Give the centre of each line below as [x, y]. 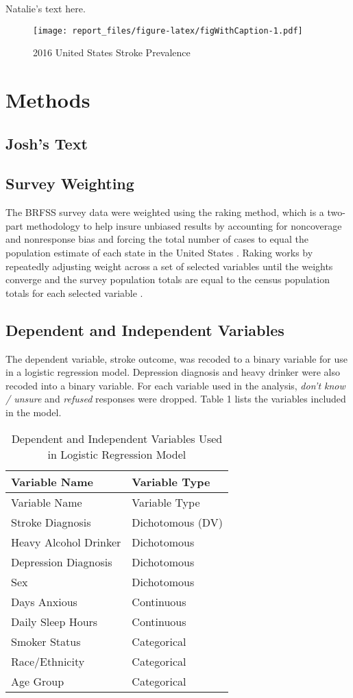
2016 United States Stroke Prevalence [112, 52]
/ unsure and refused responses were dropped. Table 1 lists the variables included [176, 399]
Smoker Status [46, 641]
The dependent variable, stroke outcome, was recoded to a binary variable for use [176, 358]
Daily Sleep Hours [54, 621]
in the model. [34, 412]
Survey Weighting [70, 183]
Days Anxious [44, 601]
